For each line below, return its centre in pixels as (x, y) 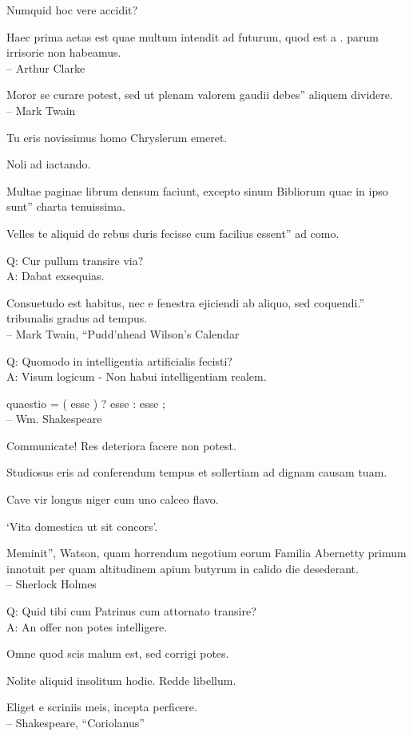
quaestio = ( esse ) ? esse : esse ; (86, 403)
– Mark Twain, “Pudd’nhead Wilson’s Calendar (123, 333)
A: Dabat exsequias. (56, 276)
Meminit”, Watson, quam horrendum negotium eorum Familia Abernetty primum (206, 553)
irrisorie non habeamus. (64, 52)
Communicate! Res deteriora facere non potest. (121, 445)
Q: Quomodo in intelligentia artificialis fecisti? (119, 360)
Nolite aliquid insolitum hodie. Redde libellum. (121, 680)
